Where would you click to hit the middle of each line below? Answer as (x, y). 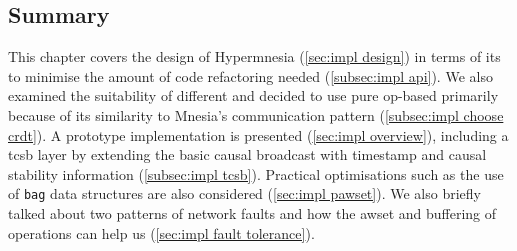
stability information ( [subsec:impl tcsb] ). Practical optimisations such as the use (256, 173)
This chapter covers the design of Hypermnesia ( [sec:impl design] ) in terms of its (254, 56)
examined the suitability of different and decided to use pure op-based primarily (253, 95)
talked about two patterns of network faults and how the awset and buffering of (252, 213)
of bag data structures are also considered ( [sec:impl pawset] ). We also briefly (244, 193)
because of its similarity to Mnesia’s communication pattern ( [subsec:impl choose (256, 114)
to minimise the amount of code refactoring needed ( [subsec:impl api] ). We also (250, 75)
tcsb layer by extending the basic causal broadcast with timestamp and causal (247, 154)
